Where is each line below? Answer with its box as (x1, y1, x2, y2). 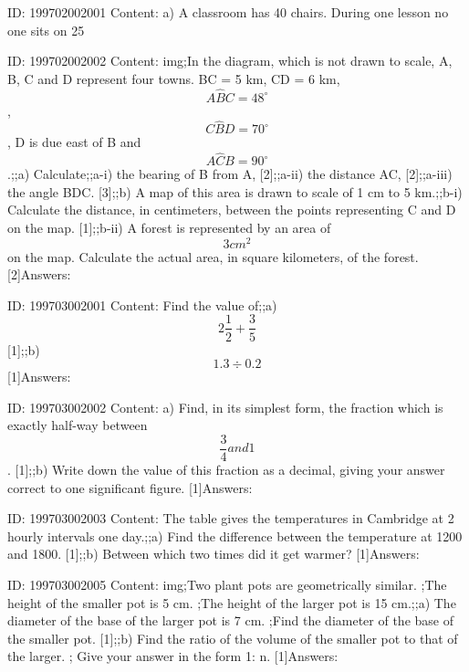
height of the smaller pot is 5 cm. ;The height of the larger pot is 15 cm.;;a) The (7, 593, 456, 612)
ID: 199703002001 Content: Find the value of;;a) (7, 295, 277, 314)
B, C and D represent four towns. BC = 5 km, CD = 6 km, (7, 68, 340, 88)
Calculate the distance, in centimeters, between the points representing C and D (7, 200, 456, 219)
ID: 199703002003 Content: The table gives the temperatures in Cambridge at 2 (7, 509, 454, 528)
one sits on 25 (7, 20, 85, 39)
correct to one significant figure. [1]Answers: (7, 478, 253, 497)
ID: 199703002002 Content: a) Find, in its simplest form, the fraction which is (7, 397, 443, 416)
